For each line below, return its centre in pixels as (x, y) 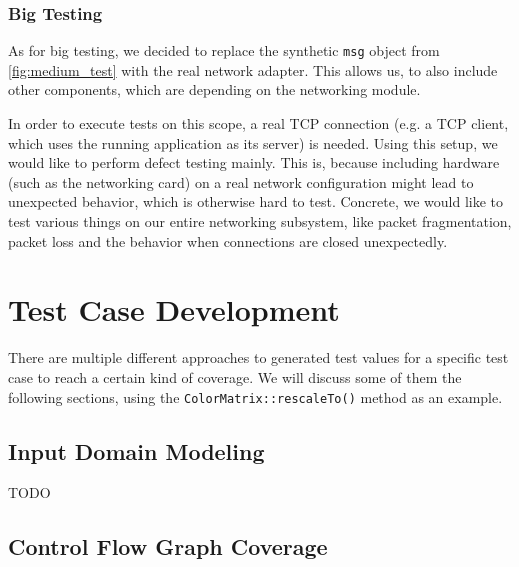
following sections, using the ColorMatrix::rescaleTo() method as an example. (255, 396)
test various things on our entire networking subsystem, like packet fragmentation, (260, 221)
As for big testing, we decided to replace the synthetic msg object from (224, 50)
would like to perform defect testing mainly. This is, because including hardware (254, 162)
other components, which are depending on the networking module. (214, 89)
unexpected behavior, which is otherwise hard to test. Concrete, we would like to (256, 201)
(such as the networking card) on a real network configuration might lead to (241, 181)
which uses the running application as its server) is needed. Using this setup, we (253, 142)
